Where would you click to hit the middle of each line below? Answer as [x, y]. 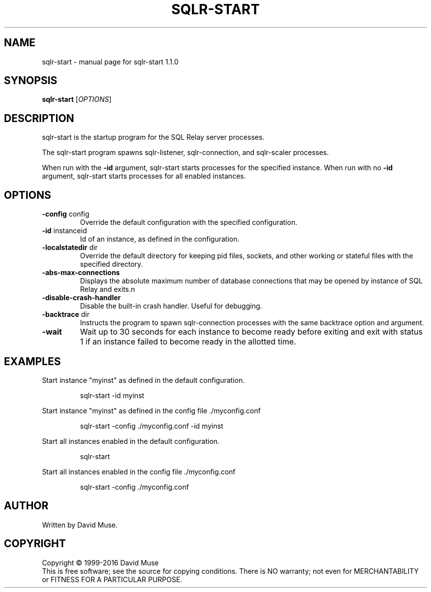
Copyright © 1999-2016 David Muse [100, 562]
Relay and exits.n [108, 289]
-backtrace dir [66, 314]
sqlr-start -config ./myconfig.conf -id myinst [152, 426]
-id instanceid [64, 231]
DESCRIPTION [39, 118]
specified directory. [111, 264]
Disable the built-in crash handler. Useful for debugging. [171, 306]
